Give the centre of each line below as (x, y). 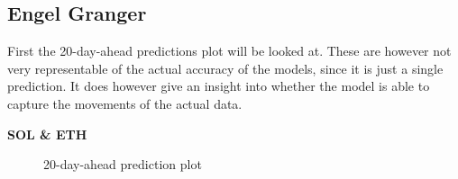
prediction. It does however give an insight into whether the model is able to (219, 86)
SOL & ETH (47, 134)
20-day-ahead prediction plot (123, 164)
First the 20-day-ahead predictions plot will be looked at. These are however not (229, 51)
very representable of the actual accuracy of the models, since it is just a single (225, 68)
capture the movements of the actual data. (125, 103)
